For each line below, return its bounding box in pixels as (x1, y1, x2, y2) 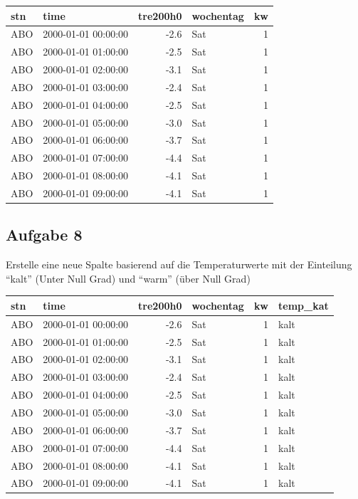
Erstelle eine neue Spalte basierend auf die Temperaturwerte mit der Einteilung (6, 257, 352, 272)
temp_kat (278, 298, 329, 312)
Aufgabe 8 (6, 224, 83, 246)
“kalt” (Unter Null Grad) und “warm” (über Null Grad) (6, 270, 251, 285)
